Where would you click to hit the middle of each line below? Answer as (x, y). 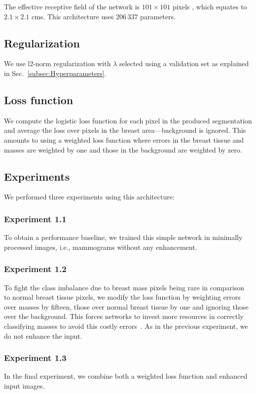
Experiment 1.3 (35, 358)
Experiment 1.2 (35, 269)
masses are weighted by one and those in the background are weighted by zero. (123, 149)
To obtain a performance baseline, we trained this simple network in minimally (123, 237)
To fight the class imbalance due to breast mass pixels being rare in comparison (124, 287)
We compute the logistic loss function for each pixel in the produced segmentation (128, 120)
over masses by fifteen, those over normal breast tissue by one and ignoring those (126, 306)
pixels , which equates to (210, 6)
